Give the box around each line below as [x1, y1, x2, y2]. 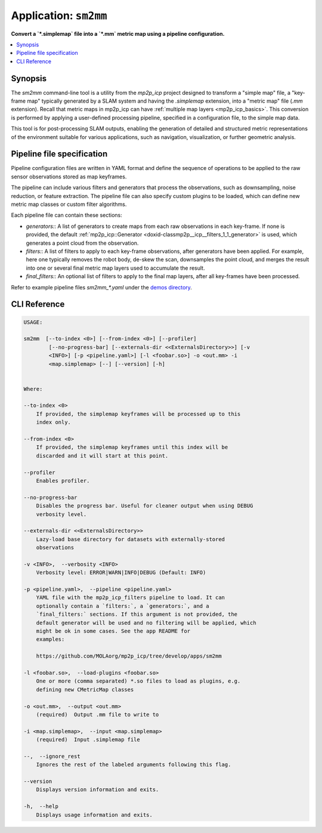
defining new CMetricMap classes [36, 686, 134, 693]
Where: [23, 385, 43, 392]
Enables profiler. [36, 477, 90, 484]
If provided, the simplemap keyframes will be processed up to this [36, 411, 241, 417]
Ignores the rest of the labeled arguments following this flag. [36, 761, 231, 768]
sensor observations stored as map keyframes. [11, 173, 127, 180]
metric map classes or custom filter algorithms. [11, 200, 127, 208]
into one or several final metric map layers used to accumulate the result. [26, 264, 205, 272]
